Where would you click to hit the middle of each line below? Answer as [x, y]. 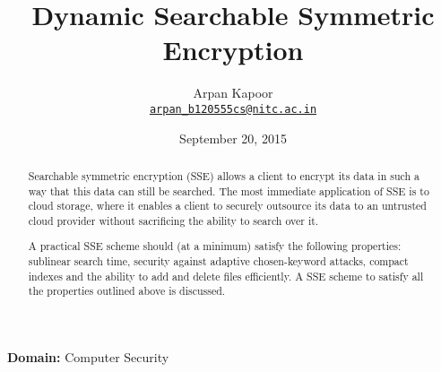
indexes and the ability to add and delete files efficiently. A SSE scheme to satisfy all [226, 276]
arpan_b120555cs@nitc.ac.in [233, 109]
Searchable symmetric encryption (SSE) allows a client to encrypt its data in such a [224, 175]
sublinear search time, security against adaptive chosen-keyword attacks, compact [218, 261]
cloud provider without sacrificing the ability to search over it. [173, 220]
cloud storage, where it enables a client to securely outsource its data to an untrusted [227, 206]
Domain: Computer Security [88, 357]
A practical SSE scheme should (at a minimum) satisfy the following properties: [215, 246]
